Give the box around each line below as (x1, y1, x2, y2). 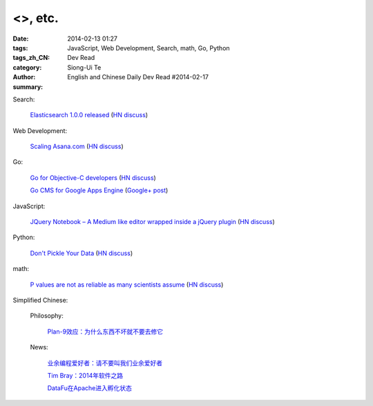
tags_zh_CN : (12, 54, 50, 62)
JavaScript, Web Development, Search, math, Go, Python (67, 43, 231, 52)
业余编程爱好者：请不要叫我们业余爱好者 (47, 358, 162, 367)
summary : (12, 83, 44, 91)
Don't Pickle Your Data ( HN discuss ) (30, 249, 133, 257)
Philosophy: (30, 312, 64, 320)
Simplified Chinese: (12, 296, 68, 304)
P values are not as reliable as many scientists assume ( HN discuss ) (30, 280, 224, 289)
